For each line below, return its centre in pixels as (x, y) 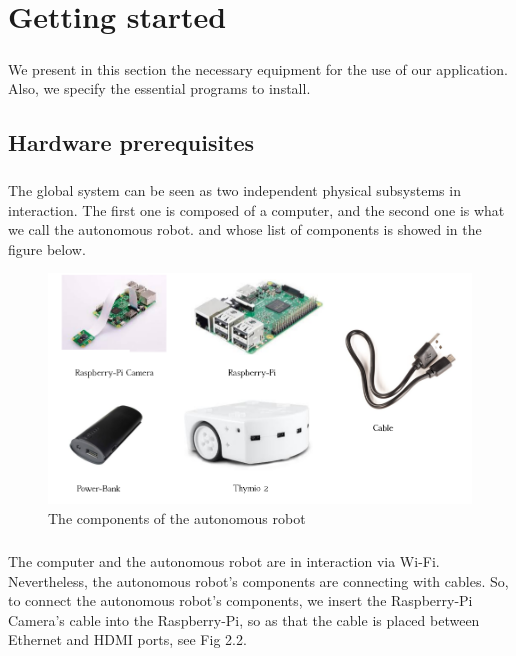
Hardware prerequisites (131, 142)
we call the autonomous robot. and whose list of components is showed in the (245, 229)
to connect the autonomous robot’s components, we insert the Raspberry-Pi (240, 600)
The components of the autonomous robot (177, 518)
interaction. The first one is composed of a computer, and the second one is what (256, 209)
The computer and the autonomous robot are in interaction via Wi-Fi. (224, 560)
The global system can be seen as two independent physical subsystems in (234, 190)
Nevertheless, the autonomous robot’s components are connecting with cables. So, (258, 580)
